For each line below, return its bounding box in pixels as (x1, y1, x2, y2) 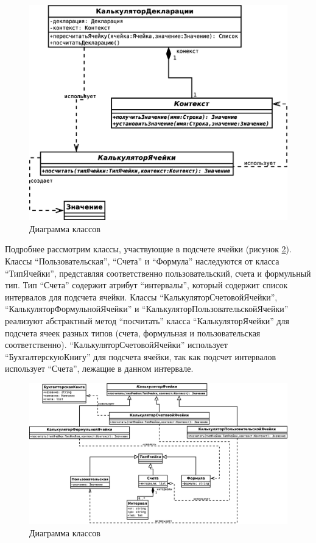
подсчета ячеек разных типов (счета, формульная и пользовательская (5, 326, 261, 339)
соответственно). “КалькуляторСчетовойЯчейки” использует (5, 338, 228, 351)
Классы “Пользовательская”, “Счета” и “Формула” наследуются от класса (5, 254, 279, 267)
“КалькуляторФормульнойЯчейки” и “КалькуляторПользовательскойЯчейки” (5, 302, 289, 315)
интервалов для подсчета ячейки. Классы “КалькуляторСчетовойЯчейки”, (5, 290, 278, 303)
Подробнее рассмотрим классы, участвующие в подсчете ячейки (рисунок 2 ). (5, 243, 292, 255)
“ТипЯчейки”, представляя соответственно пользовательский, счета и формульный (5, 266, 311, 279)
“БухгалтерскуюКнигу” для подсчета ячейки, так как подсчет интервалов (5, 350, 276, 363)
